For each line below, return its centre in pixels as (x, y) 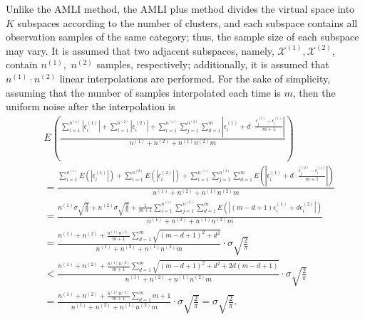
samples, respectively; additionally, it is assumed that (213, 64)
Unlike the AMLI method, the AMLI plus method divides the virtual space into (180, 9)
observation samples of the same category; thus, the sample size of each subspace (182, 37)
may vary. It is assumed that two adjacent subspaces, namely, (140, 50)
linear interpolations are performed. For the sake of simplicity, (195, 78)
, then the (314, 92)
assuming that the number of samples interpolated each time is (143, 92)
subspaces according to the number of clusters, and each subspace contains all (187, 22)
